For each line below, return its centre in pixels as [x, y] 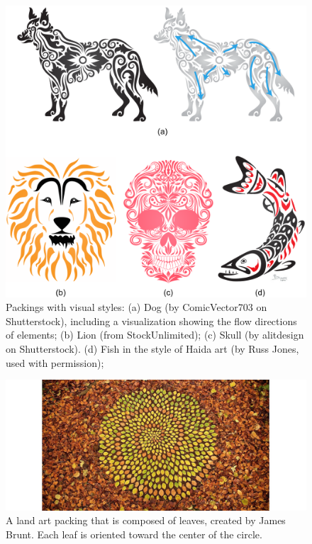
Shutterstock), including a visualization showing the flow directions [151, 321]
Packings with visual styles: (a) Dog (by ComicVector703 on [136, 307]
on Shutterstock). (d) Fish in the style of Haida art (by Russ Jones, [152, 348]
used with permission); [55, 362]
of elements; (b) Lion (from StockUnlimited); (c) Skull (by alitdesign [155, 335]
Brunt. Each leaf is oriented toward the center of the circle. [134, 534]
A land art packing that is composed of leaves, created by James [146, 520]
